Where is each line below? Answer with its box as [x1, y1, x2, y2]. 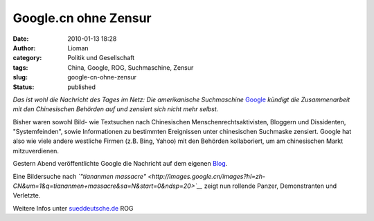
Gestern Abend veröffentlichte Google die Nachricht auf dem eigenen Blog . [12, 160, 228, 168]
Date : [12, 35, 29, 43]
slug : [12, 73, 28, 81]
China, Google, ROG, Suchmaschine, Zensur [67, 63, 194, 72]
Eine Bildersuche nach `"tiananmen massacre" [12, 172, 147, 180]
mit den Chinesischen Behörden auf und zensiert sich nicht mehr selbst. [12, 105, 219, 113]
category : [12, 54, 42, 62]
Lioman [67, 44, 89, 52]
